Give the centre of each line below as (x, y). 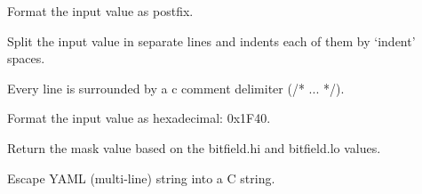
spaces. (26, 58)
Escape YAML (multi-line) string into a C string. (141, 178)
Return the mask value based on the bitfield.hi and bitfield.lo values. (194, 147)
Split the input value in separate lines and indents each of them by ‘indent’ (211, 40)
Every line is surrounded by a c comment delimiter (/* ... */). (176, 88)
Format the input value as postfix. (100, 11)
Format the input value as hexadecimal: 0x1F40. (139, 118)
